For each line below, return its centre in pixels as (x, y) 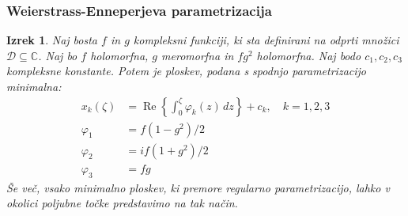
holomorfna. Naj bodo (309, 55)
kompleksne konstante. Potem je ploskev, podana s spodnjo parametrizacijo (186, 71)
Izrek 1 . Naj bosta (52, 40)
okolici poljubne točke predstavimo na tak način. (122, 203)
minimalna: (34, 86)
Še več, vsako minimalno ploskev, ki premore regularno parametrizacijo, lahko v (198, 187)
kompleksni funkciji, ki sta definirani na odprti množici (266, 40)
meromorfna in (198, 55)
